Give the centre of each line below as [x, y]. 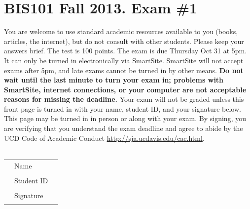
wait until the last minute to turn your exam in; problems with [114, 80]
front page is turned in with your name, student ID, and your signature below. [123, 108]
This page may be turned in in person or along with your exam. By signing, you [125, 118]
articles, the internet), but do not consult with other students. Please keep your [124, 41]
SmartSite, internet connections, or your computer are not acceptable [125, 89]
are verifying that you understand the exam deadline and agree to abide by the [124, 128]
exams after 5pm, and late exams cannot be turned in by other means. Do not [124, 70]
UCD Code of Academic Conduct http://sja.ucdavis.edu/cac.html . [104, 138]
